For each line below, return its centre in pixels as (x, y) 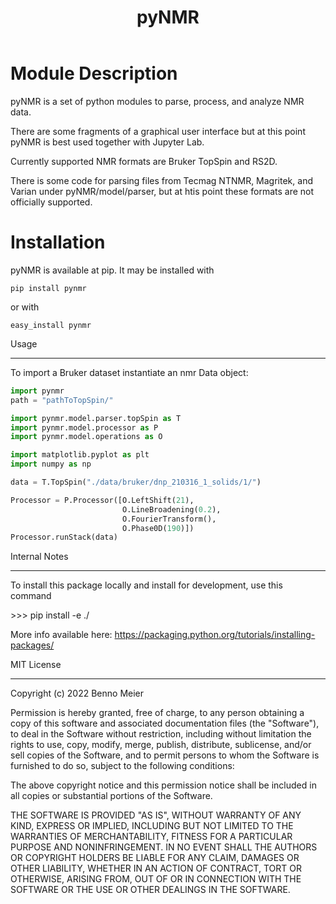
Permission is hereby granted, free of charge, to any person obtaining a (157, 713)
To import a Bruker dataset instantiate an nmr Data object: (129, 372)
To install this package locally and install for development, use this (146, 585)
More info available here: (61, 635)
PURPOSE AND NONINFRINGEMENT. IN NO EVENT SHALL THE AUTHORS (164, 847)
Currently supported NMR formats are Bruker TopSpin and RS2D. (144, 161)
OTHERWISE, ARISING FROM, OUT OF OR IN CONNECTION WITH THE (156, 879)
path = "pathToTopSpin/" (62, 400)
